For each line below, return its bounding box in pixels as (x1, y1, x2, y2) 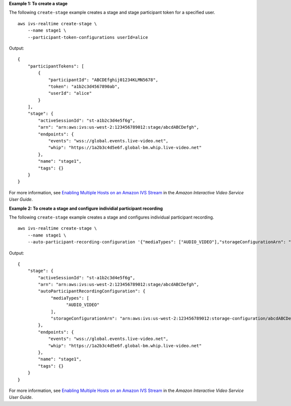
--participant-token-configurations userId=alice (27, 34, 148, 40)
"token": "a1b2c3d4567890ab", (48, 84, 120, 89)
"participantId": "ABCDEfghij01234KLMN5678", (48, 77, 159, 83)
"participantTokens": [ (27, 63, 84, 69)
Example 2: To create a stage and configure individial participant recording (9, 205, 163, 211)
